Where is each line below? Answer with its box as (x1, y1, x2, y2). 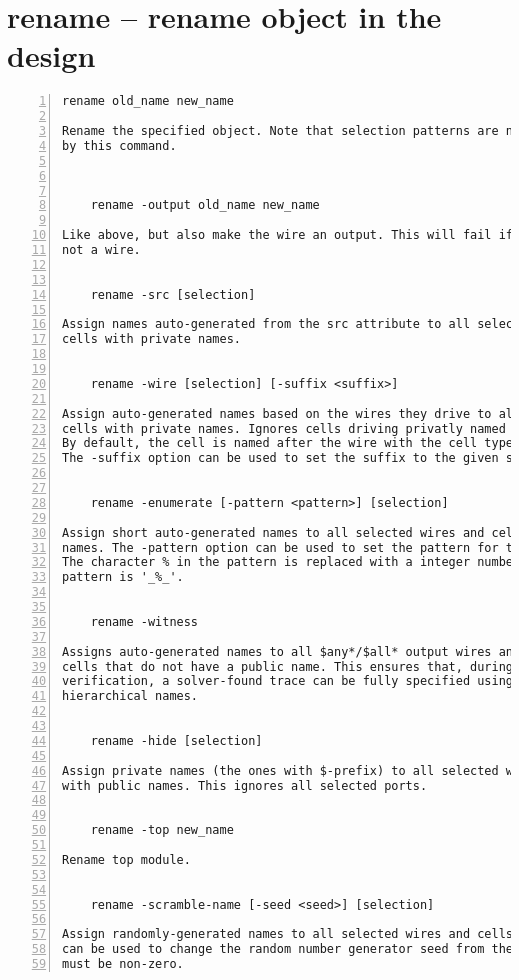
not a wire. (62, 243, 141, 258)
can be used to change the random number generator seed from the (62, 942, 514, 957)
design (7, 35, 96, 76)
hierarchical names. (62, 689, 199, 704)
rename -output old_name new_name (90, 198, 320, 213)
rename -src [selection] (90, 287, 256, 302)
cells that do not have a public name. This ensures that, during (62, 659, 514, 674)
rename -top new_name (90, 823, 234, 838)
